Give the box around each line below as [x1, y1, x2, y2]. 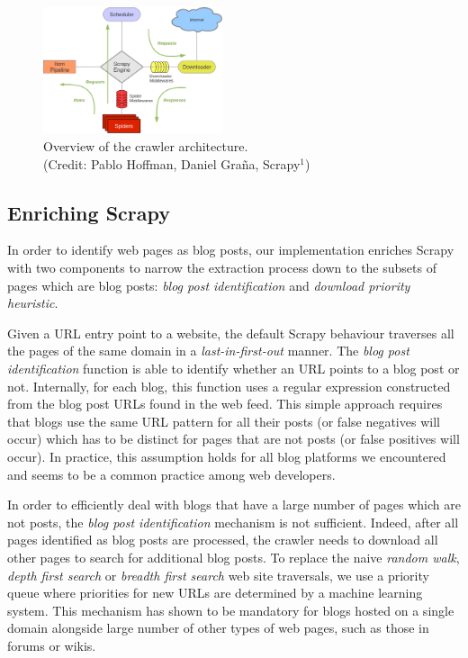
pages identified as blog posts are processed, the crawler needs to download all [7, 530, 438, 549]
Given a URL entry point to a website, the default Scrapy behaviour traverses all [7, 323, 454, 342]
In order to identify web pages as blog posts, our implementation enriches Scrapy [7, 240, 454, 259]
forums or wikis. [7, 635, 96, 654]
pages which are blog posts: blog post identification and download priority [7, 275, 410, 294]
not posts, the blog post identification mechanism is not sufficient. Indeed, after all [7, 512, 459, 531]
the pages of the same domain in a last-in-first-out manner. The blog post [7, 341, 409, 360]
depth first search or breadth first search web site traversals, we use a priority [7, 565, 429, 584]
